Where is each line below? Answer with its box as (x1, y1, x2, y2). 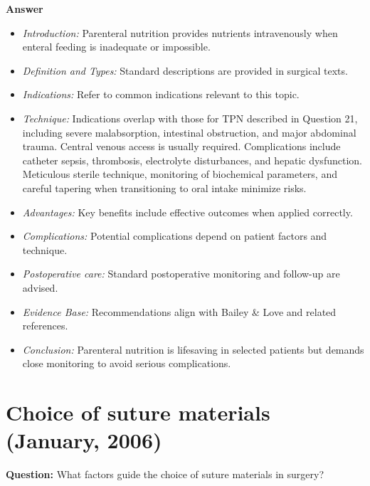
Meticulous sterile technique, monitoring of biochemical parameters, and (22, 167, 337, 181)
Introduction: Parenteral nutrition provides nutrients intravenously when (22, 25, 338, 40)
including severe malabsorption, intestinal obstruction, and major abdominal (22, 125, 356, 139)
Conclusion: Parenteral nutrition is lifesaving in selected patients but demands (22, 342, 364, 356)
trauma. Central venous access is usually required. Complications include (22, 139, 341, 154)
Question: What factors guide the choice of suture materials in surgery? (6, 467, 324, 482)
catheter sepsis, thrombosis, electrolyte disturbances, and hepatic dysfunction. (22, 152, 362, 167)
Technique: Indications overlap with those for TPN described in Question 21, (22, 110, 358, 125)
